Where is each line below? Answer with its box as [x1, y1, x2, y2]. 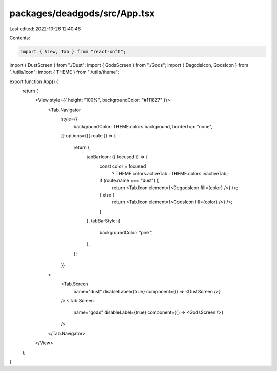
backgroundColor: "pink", [99, 230, 153, 236]
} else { [99, 192, 115, 198]
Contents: [9, 35, 30, 41]
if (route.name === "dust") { [99, 177, 159, 183]
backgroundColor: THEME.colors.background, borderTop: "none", [73, 123, 213, 129]
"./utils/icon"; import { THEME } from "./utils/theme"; [9, 69, 120, 75]
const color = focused [99, 163, 146, 169]
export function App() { [9, 78, 58, 85]
